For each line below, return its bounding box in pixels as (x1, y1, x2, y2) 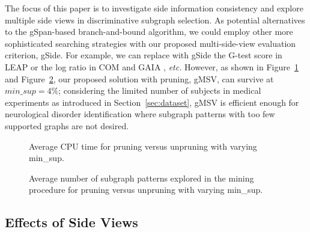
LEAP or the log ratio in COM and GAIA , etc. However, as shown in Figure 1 (5, 60, 299, 73)
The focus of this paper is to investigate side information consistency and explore (5, 2, 303, 14)
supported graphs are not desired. (5, 119, 129, 132)
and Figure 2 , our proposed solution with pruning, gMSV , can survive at (5, 72, 274, 85)
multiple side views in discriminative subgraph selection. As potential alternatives (5, 13, 305, 26)
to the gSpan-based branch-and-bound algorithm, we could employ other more (5, 25, 293, 38)
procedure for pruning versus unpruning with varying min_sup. (29, 183, 263, 196)
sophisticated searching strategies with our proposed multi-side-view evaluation (5, 37, 296, 49)
